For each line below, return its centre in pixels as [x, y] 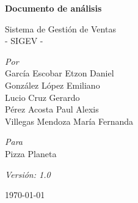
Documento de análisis [53, 8]
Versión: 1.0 [28, 174]
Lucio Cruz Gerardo [42, 97]
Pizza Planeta [31, 153]
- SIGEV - [24, 41]
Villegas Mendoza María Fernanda [69, 121]
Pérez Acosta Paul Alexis [52, 109]
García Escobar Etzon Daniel [60, 73]
